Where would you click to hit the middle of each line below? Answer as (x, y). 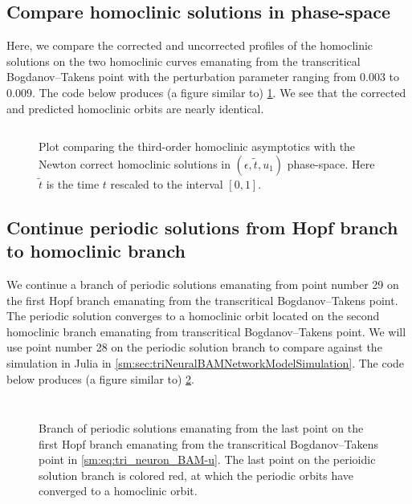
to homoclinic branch (96, 251)
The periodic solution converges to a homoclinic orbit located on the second (193, 316)
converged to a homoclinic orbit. (118, 491)
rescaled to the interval (167, 183)
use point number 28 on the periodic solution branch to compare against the (194, 347)
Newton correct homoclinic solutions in (135, 163)
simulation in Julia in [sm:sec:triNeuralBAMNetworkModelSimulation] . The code (206, 362)
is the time (73, 183)
